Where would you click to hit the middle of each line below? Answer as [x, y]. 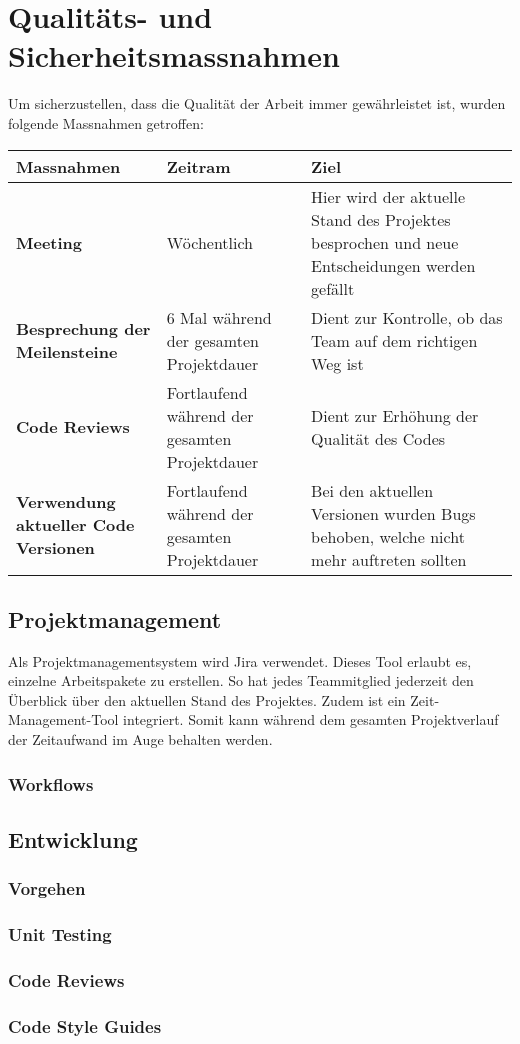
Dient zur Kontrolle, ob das [407, 317]
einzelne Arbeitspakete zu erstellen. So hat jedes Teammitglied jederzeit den [241, 680]
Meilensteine [67, 351]
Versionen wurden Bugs [393, 513]
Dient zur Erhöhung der [395, 415]
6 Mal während [219, 317]
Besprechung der [83, 328]
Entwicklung [73, 838]
